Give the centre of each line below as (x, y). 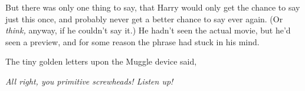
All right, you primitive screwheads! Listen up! (89, 81)
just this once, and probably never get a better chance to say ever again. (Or (144, 18)
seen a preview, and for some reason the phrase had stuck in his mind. (132, 41)
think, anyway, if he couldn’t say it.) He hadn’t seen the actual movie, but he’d (148, 30)
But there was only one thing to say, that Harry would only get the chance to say (153, 7)
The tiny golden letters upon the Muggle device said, (101, 61)
